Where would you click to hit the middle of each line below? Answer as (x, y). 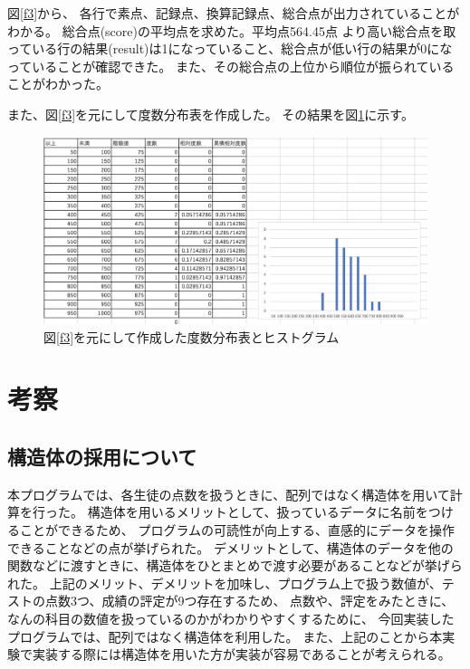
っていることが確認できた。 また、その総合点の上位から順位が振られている (231, 66)
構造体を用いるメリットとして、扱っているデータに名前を (258, 512)
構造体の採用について (102, 456)
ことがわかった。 (58, 84)
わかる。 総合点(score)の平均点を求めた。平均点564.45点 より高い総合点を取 (232, 30)
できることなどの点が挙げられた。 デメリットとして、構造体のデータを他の (230, 547)
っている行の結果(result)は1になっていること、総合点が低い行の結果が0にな (230, 48)
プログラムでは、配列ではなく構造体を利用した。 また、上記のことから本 (225, 636)
